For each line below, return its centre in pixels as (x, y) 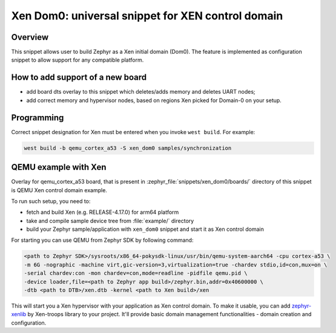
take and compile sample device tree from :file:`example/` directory (110, 221)
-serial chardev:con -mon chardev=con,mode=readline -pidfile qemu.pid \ (136, 273)
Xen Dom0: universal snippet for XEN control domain (147, 16)
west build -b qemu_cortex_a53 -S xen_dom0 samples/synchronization (128, 148)
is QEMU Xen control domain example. (59, 190)
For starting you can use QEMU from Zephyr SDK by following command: (102, 240)
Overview (30, 37)
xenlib (19, 314)
